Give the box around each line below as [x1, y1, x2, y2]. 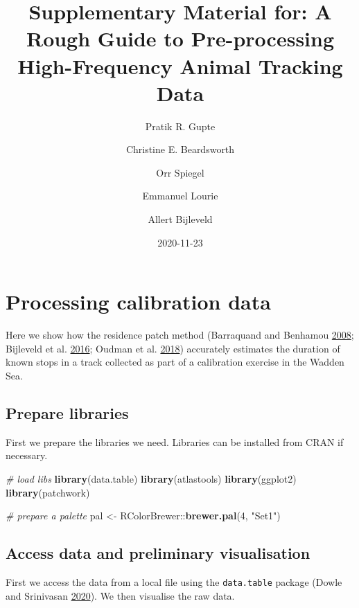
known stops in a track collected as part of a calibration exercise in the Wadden [6, 355, 344, 369]
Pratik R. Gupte [145, 118, 216, 133]
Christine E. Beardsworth [125, 142, 235, 157]
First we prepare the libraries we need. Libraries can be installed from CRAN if [6, 434, 344, 449]
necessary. [6, 448, 48, 463]
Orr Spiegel [156, 165, 204, 179]
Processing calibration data [6, 287, 271, 316]
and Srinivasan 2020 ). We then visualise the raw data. [6, 588, 235, 602]
